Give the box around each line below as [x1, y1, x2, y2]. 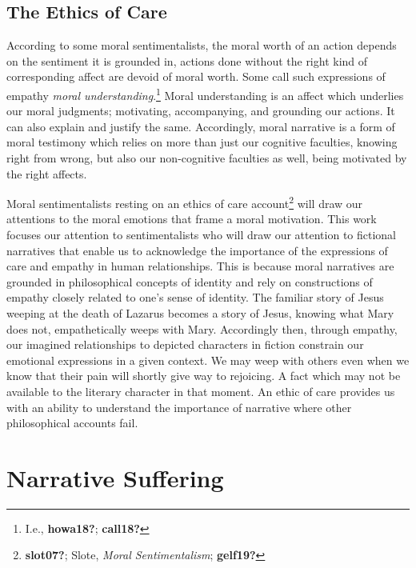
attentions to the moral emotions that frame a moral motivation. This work [6, 210, 377, 227]
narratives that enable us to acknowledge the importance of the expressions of [6, 242, 388, 258]
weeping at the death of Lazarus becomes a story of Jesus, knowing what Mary [6, 305, 394, 322]
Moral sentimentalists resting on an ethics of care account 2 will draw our [6, 193, 363, 211]
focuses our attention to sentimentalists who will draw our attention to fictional [6, 226, 397, 243]
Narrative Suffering [6, 461, 224, 494]
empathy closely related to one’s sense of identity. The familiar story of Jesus [6, 289, 384, 306]
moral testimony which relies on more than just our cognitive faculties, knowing [6, 134, 398, 150]
